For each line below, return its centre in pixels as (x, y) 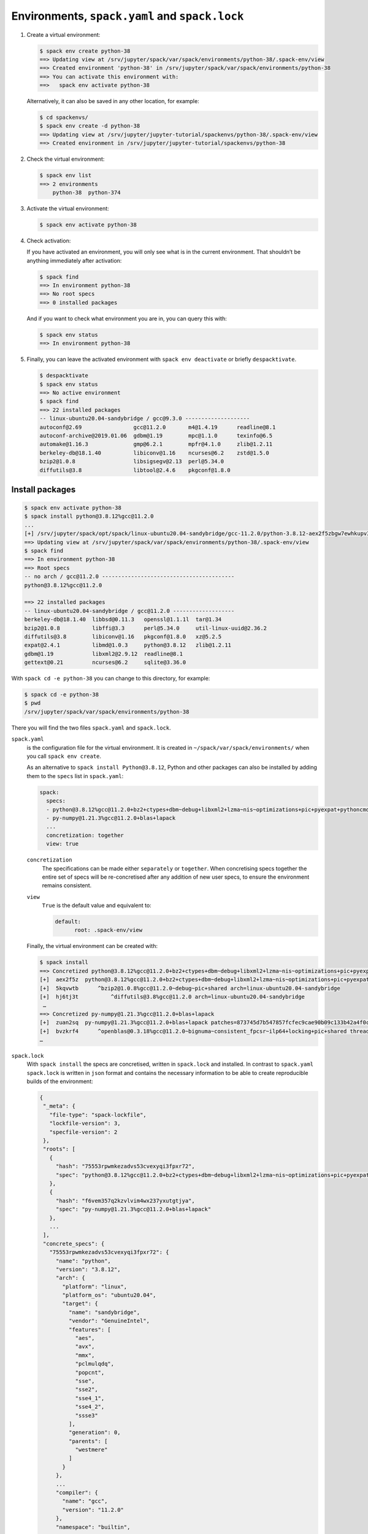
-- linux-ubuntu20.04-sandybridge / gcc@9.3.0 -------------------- (145, 418)
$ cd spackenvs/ (64, 118)
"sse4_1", (90, 1398)
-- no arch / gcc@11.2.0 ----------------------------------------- (129, 576)
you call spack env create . (64, 756)
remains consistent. (67, 885)
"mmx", (85, 1355)
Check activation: (49, 241)
